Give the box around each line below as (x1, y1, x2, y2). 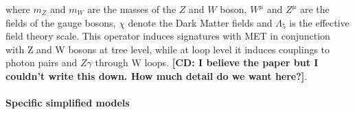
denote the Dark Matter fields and (128, 15, 273, 29)
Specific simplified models (5, 96, 130, 110)
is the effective (289, 15, 350, 29)
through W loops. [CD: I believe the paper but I (95, 55, 319, 70)
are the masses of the (87, 2, 176, 16)
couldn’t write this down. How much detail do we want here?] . (5, 68, 308, 83)
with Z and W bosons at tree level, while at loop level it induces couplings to (5, 42, 330, 56)
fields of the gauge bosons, (5, 15, 116, 29)
